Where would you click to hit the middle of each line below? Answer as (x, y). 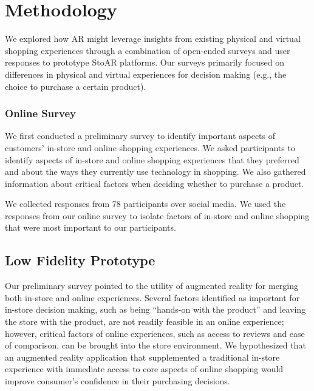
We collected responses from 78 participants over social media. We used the (145, 204)
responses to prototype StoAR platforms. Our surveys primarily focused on (145, 62)
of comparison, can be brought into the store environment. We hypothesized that (155, 345)
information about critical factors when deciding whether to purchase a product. (155, 183)
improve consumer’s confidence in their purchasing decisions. (118, 381)
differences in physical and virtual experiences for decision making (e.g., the (146, 74)
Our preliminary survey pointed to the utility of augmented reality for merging (152, 286)
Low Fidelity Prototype (80, 260)
